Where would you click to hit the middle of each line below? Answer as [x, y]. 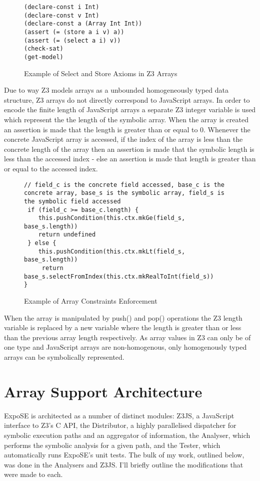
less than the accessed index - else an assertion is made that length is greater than [130, 159]
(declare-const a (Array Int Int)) [83, 24]
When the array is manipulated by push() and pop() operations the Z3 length [123, 317]
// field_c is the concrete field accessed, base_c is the [124, 185]
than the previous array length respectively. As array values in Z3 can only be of [127, 337]
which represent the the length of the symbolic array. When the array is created [126, 119]
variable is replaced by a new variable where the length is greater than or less [123, 327]
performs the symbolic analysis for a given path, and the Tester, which [112, 445]
